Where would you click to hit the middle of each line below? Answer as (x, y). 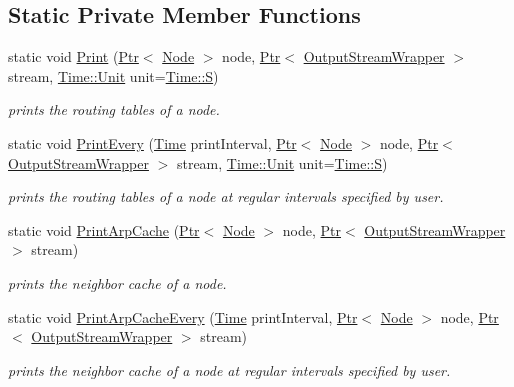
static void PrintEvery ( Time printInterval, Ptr (152, 142)
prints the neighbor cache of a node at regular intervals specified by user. (229, 369)
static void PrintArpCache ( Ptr (104, 229)
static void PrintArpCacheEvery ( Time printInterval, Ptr (183, 316)
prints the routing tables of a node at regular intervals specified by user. (226, 196)
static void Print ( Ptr (73, 56)
